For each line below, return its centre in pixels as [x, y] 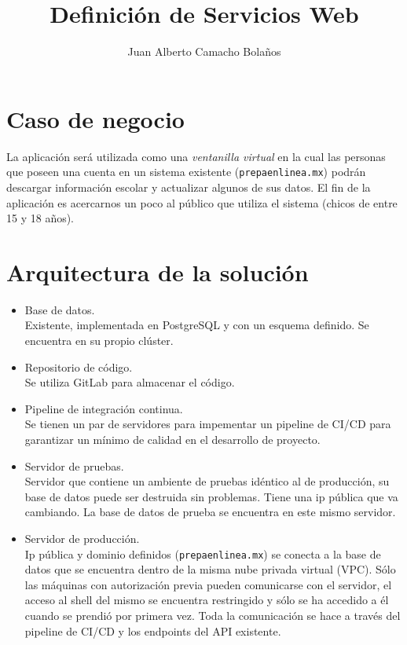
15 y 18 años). [40, 218]
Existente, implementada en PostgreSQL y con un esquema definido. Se [197, 325]
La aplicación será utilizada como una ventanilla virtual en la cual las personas [196, 156]
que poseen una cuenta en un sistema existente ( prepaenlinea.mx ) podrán [186, 172]
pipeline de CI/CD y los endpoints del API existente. [153, 630]
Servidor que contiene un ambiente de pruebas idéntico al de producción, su [207, 481]
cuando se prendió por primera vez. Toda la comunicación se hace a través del [213, 615]
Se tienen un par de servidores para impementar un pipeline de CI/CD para [208, 424]
